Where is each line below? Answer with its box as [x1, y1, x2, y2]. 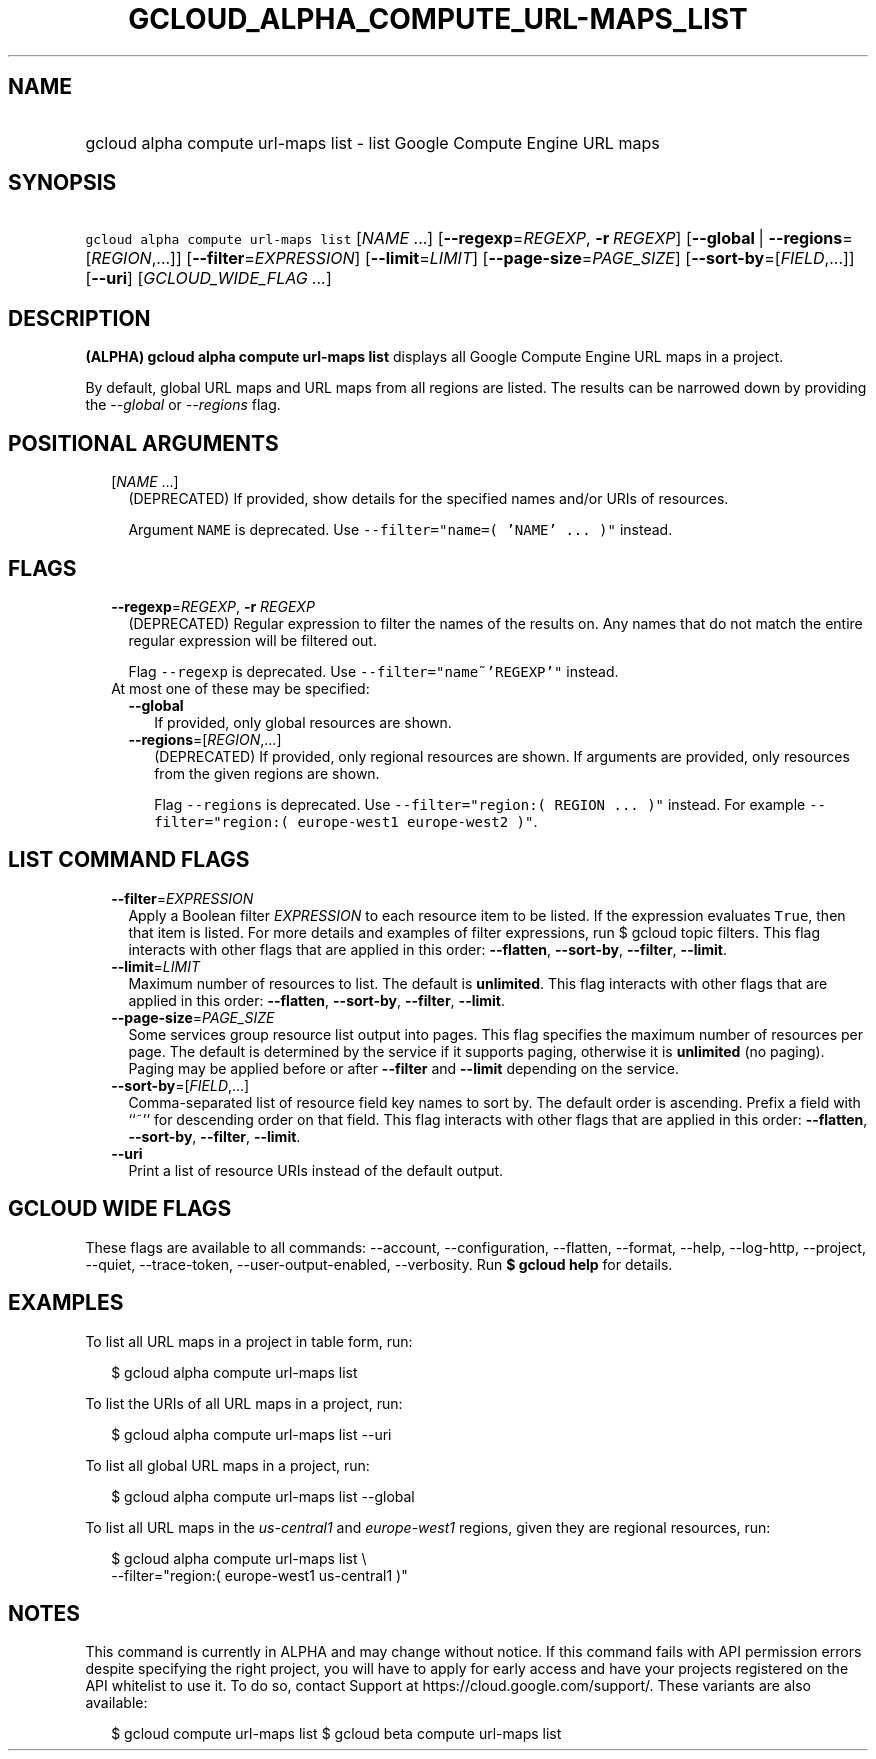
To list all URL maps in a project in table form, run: [85, 1332, 413, 1350]
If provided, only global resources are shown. [154, 713, 452, 731]
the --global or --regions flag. [85, 396, 281, 414]
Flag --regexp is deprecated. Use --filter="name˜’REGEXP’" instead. [128, 662, 619, 680]
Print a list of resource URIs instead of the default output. [128, 1161, 504, 1179]
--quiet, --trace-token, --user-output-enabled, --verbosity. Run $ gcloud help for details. [85, 1255, 673, 1273]
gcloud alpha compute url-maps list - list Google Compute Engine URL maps [85, 132, 660, 153]
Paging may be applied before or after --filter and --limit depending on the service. [128, 1059, 679, 1077]
